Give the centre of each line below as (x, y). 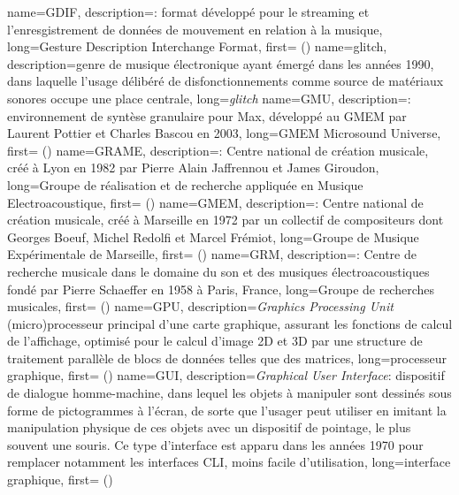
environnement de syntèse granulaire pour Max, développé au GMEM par (207, 115)
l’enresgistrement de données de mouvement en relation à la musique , (195, 29)
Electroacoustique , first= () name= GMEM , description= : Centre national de (215, 202)
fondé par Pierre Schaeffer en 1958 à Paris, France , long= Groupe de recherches (221, 289)
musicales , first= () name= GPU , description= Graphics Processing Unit (200, 306)
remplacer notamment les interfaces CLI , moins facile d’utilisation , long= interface (229, 462)
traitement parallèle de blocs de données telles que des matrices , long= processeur (227, 358)
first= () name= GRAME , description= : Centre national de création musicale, (218, 150)
